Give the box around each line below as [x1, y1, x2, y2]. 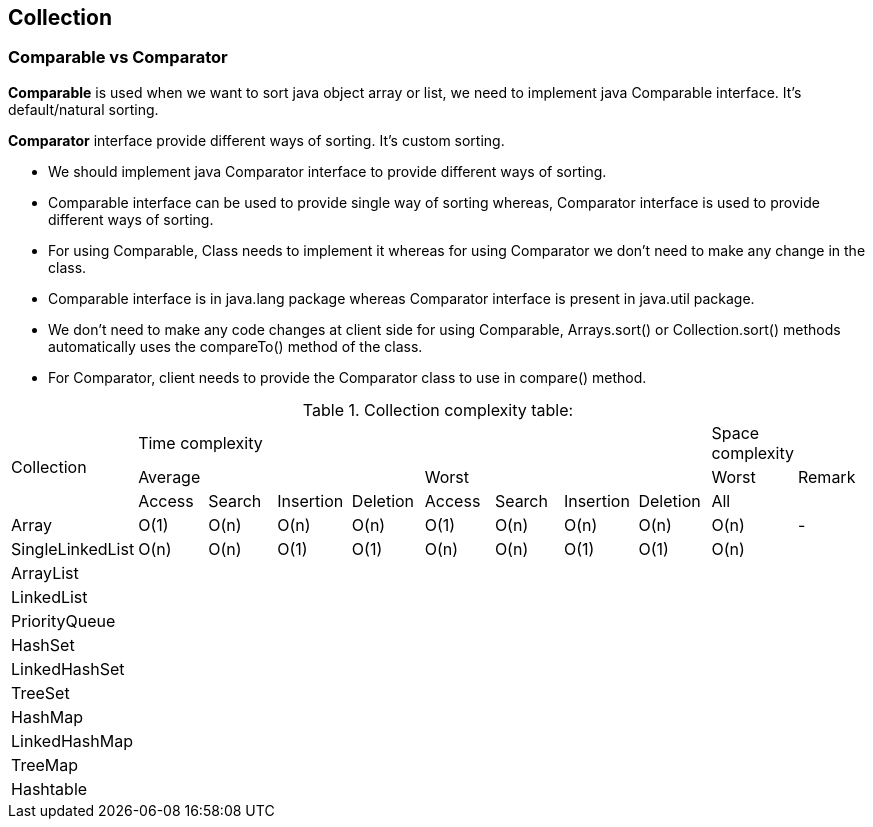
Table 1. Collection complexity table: [302, 399, 574, 420]
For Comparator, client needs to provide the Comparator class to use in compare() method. [48, 368, 647, 386]
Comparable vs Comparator [8, 47, 228, 68]
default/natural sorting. [8, 100, 159, 118]
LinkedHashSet [11, 658, 125, 679]
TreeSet [11, 682, 70, 703]
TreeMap [11, 754, 79, 775]
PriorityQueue [11, 610, 116, 631]
